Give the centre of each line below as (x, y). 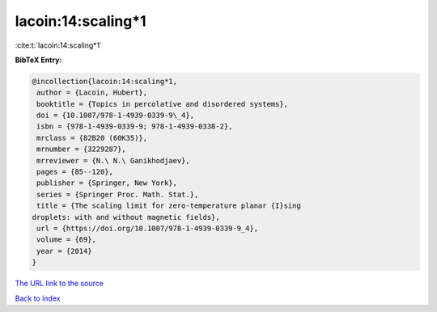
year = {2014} (64, 251)
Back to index (38, 298)
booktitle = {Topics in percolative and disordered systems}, (163, 104)
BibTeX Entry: (38, 60)
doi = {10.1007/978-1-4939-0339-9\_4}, (115, 116)
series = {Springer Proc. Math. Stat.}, (118, 194)
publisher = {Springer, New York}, (107, 183)
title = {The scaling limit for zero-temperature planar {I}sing (169, 206)
